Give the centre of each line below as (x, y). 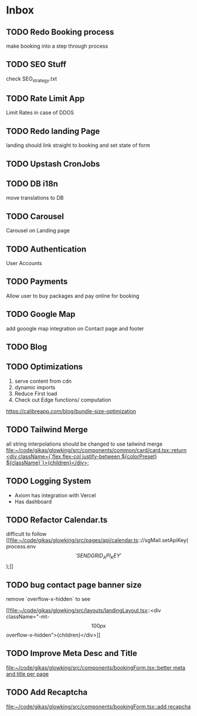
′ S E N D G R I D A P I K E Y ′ (98, 556)
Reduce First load (36, 393)
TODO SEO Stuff (36, 64)
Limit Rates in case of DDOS (40, 113)
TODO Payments (37, 282)
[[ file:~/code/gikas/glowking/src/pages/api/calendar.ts (72, 540)
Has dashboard (33, 501)
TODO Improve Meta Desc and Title (72, 653)
